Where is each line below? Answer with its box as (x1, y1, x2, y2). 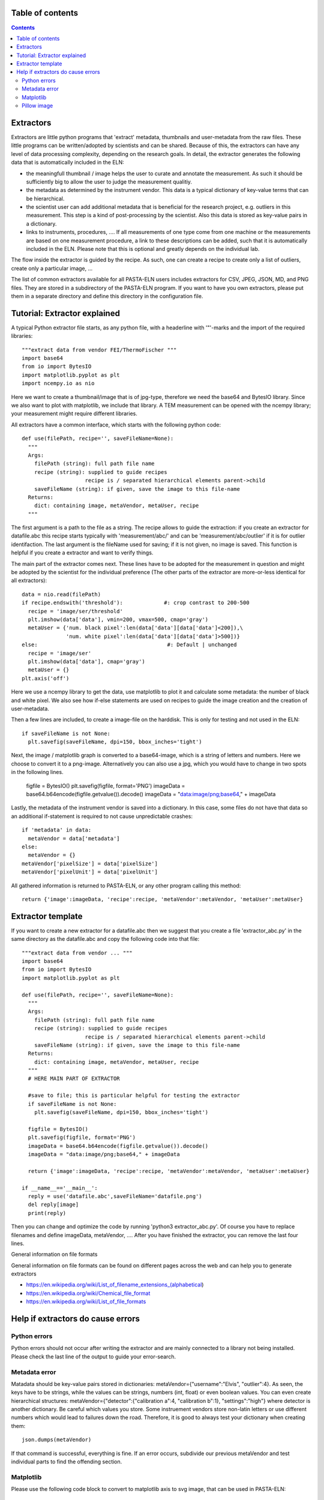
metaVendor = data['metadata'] (28, 835, 120, 842)
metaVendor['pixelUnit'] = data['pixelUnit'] (22, 869, 158, 875)
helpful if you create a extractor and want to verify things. (11, 549, 154, 556)
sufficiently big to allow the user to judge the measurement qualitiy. (26, 178, 192, 185)
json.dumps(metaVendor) (22, 1436, 92, 1443)
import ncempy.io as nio (22, 380, 95, 387)
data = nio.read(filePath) (22, 591, 101, 598)
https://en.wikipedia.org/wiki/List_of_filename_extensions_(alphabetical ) (26, 1281, 204, 1288)
